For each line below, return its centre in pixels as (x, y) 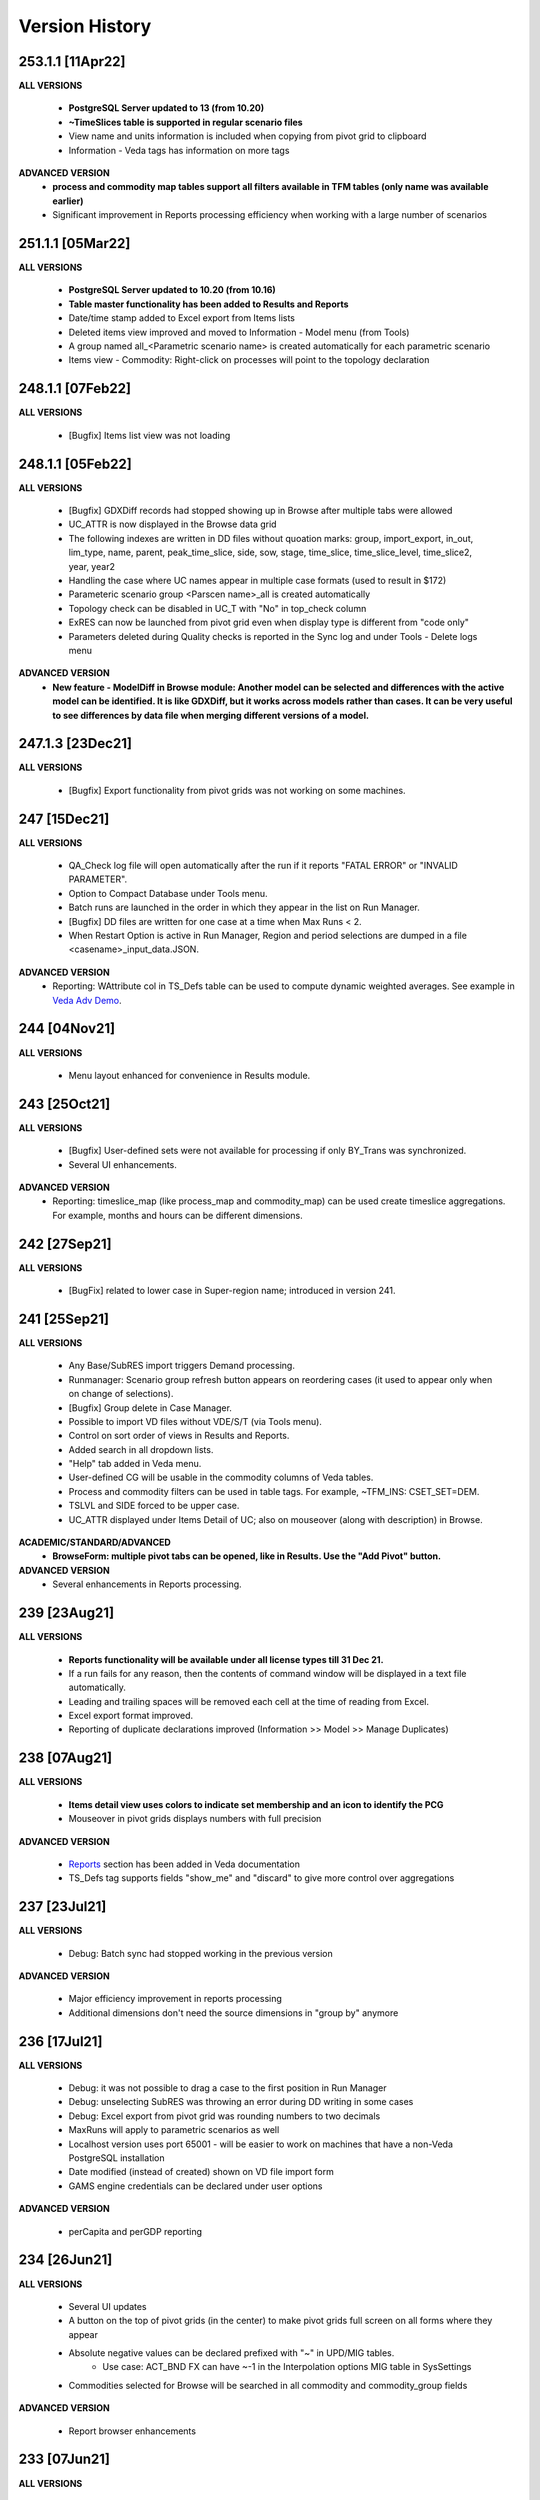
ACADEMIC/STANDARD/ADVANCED (95, 1542)
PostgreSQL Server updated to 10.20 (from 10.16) (172, 290)
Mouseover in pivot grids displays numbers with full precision (195, 1819)
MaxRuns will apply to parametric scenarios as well (174, 2130)
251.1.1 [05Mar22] (74, 243)
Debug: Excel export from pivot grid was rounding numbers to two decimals (224, 2116)
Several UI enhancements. (122, 1164)
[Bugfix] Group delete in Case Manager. (150, 1407)
